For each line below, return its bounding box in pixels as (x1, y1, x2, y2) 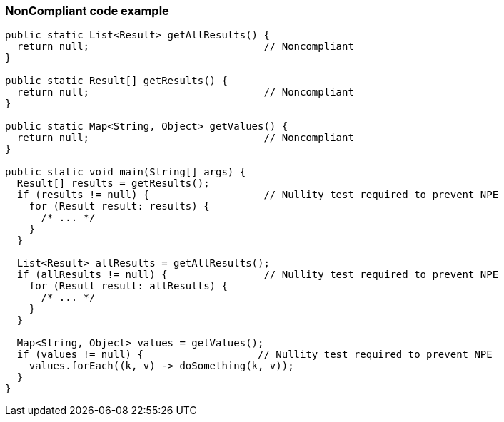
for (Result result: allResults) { (29, 280, 228, 292)
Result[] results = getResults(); (16, 177, 210, 190)
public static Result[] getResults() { (5, 75, 228, 87)
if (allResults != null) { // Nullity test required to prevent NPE (16, 269, 499, 281)
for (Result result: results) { (29, 200, 210, 212)
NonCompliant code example (5, 4, 169, 18)
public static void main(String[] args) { (5, 166, 246, 178)
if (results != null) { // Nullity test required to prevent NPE (16, 189, 499, 201)
